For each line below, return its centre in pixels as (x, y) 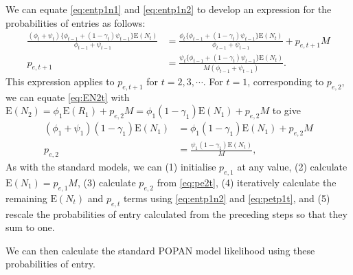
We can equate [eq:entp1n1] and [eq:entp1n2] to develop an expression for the (169, 9)
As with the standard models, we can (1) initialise (111, 167)
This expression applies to (60, 81)
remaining (26, 198)
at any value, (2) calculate (292, 167)
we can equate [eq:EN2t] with (68, 97)
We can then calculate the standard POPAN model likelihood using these (160, 250)
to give (286, 110)
